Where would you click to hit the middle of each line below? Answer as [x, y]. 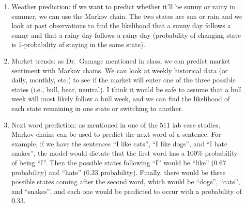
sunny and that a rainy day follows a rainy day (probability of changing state [126, 35]
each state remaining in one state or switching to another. [97, 108]
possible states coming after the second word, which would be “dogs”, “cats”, [126, 182]
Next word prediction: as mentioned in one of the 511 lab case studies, [116, 124]
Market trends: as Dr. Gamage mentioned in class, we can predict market [121, 60]
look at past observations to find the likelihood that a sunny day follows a [121, 25]
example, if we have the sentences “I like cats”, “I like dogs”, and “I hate [119, 143]
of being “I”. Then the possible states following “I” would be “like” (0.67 [119, 162]
